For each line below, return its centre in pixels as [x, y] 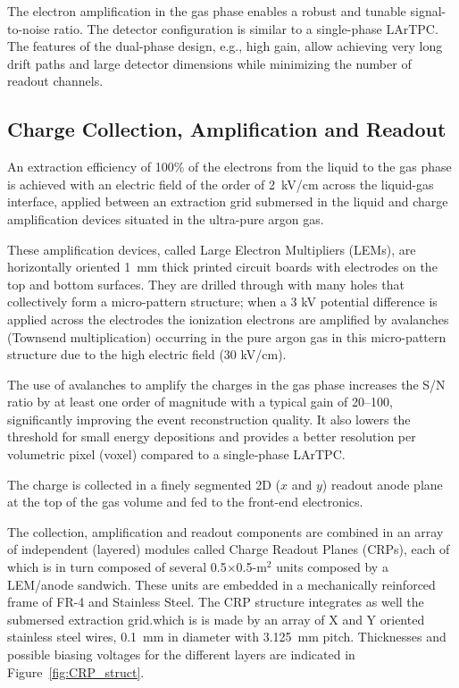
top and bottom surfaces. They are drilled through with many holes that [206, 284]
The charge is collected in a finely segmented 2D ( [144, 484]
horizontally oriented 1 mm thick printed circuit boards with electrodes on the [222, 267]
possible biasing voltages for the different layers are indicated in [181, 654]
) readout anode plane [382, 484]
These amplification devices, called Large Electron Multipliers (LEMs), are [212, 249]
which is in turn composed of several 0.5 [117, 567]
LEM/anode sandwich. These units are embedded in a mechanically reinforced [221, 584]
